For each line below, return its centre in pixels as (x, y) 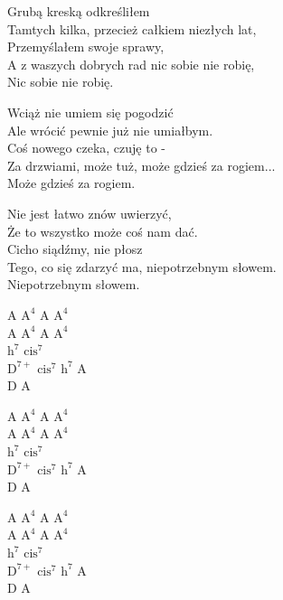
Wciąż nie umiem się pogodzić (90, 112)
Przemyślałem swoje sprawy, (86, 47)
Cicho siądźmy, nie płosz (75, 249)
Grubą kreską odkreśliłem (79, 11)
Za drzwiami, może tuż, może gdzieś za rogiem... (141, 165)
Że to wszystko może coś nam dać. (103, 231)
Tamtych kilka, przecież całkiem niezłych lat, (132, 28)
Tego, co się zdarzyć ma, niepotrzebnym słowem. (142, 266)
